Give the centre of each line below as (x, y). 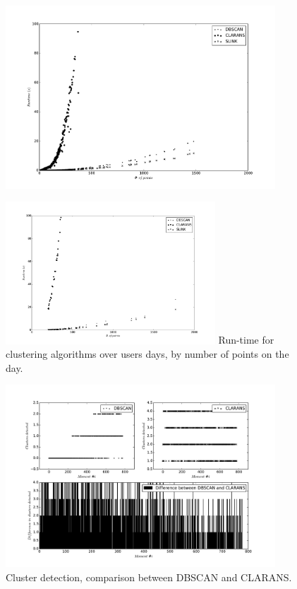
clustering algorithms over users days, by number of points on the (147, 354)
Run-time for (246, 340)
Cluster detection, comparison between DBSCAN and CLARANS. (149, 577)
